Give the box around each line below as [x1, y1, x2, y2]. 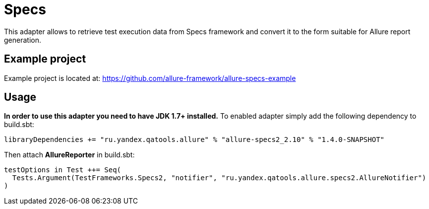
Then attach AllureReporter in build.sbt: [4, 150, 135, 159]
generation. [4, 35, 41, 44]
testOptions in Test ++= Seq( [4, 166, 122, 174]
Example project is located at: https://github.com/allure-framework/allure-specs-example [4, 73, 296, 82]
